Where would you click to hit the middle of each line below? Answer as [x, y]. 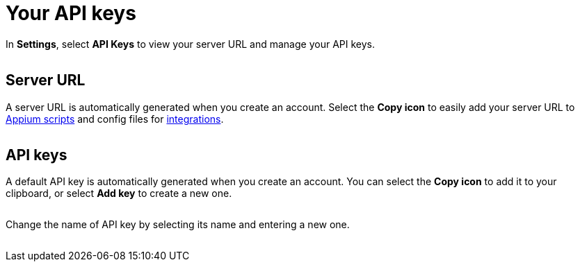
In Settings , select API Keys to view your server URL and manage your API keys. [190, 44]
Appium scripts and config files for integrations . [115, 119]
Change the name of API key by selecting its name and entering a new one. [178, 225]
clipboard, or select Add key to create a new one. [119, 193]
